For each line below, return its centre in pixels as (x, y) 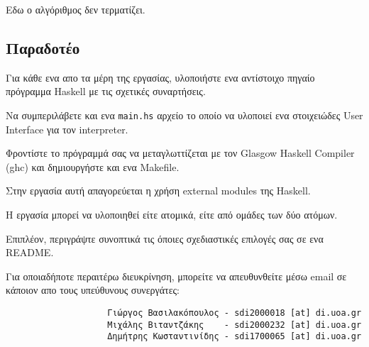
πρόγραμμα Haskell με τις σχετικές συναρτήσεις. (106, 91)
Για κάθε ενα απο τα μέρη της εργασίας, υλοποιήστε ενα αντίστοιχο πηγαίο (160, 77)
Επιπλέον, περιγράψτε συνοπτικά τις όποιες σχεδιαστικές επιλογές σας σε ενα (165, 238)
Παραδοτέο (43, 47)
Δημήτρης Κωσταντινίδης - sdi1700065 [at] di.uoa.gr (235, 337)
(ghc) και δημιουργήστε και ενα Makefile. (93, 166)
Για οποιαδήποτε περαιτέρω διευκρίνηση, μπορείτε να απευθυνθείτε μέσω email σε (176, 276)
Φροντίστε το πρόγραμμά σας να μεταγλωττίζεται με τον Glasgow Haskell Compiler (180, 153)
